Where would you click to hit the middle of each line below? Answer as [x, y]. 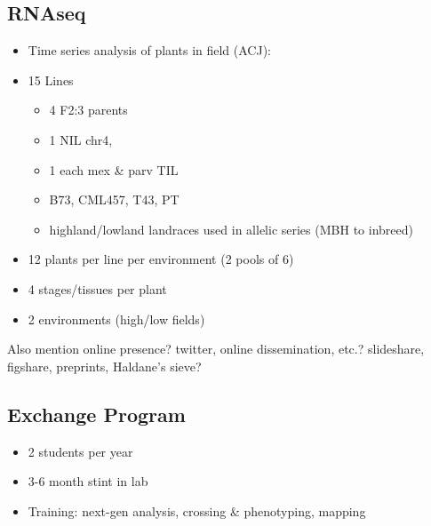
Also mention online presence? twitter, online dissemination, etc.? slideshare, [216, 349]
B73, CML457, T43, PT [114, 199]
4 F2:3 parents [88, 110]
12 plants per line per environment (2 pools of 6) [161, 259]
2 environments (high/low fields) [116, 319]
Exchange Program [96, 414]
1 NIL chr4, [81, 139]
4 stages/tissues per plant [97, 288]
